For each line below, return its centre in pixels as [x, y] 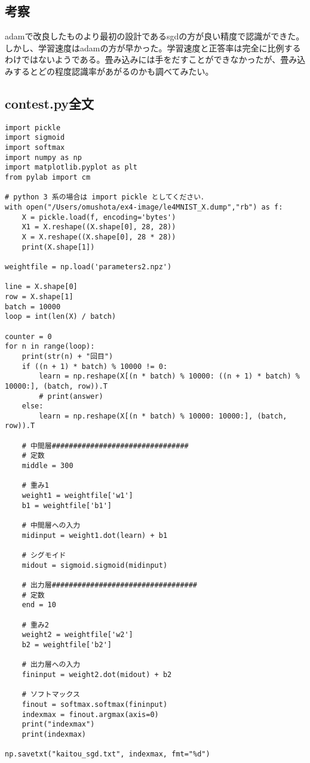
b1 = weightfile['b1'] [67, 505]
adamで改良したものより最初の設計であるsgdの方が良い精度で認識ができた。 [155, 36]
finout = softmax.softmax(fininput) [95, 704]
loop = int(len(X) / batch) [61, 317]
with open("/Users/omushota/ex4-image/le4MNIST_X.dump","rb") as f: [144, 207]
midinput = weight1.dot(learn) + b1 [95, 535]
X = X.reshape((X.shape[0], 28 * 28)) [99, 237]
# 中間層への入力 [51, 526]
